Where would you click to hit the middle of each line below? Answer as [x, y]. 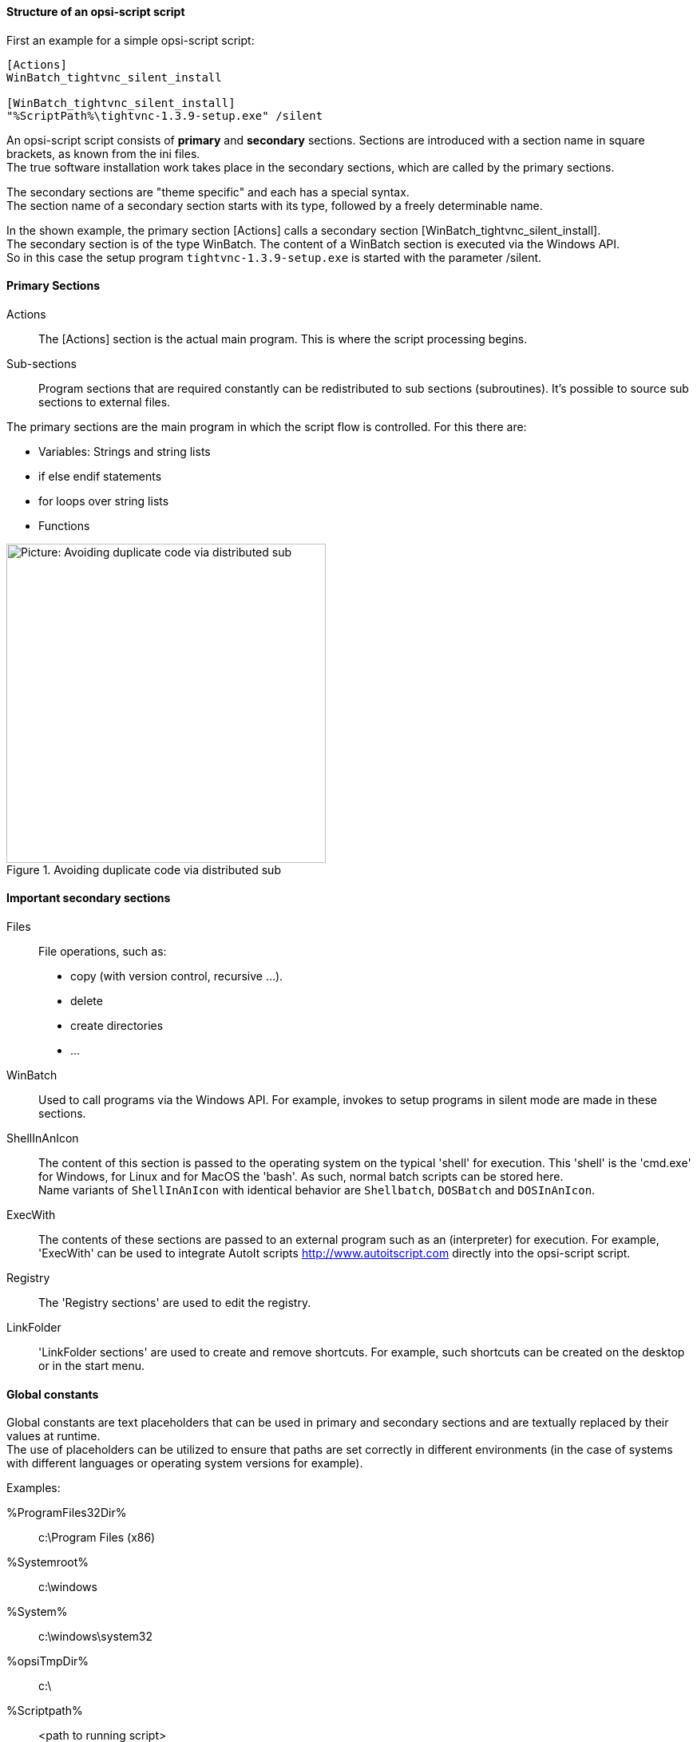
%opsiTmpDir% [48, 1661]
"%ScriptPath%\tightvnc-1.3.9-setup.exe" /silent [165, 115]
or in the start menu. [92, 1366]
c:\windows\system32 [96, 1637]
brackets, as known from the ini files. [103, 153]
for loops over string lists [104, 501]
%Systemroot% [48, 1562]
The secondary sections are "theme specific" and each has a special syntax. [208, 192]
